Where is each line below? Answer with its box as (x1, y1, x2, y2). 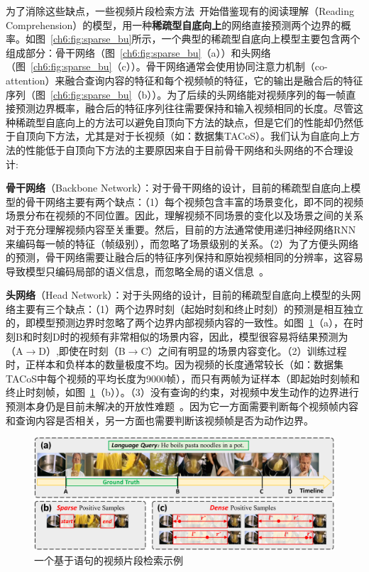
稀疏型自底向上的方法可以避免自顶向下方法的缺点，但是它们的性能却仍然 (15, 114, 353, 129)
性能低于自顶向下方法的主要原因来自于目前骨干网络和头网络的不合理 (25, 142, 343, 157)
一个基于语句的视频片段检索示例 (34, 552, 183, 567)
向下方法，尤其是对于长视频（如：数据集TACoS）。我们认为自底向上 (35, 128, 350, 143)
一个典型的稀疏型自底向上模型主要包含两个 (161, 31, 360, 46)
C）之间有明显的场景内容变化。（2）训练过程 (141, 343, 347, 358)
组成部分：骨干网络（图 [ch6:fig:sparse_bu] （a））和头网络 (6, 45, 271, 60)
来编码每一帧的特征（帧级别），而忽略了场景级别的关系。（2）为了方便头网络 (6, 236, 358, 251)
